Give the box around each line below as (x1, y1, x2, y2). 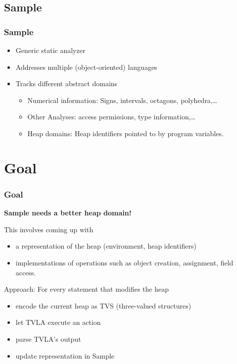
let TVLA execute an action (15, 317, 101, 327)
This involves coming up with (4, 224, 94, 234)
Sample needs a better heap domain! (4, 208, 132, 218)
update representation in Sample (15, 350, 115, 361)
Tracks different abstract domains (15, 78, 118, 89)
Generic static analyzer (15, 45, 86, 55)
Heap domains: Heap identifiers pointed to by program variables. (27, 128, 224, 138)
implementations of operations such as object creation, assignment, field (15, 257, 234, 267)
